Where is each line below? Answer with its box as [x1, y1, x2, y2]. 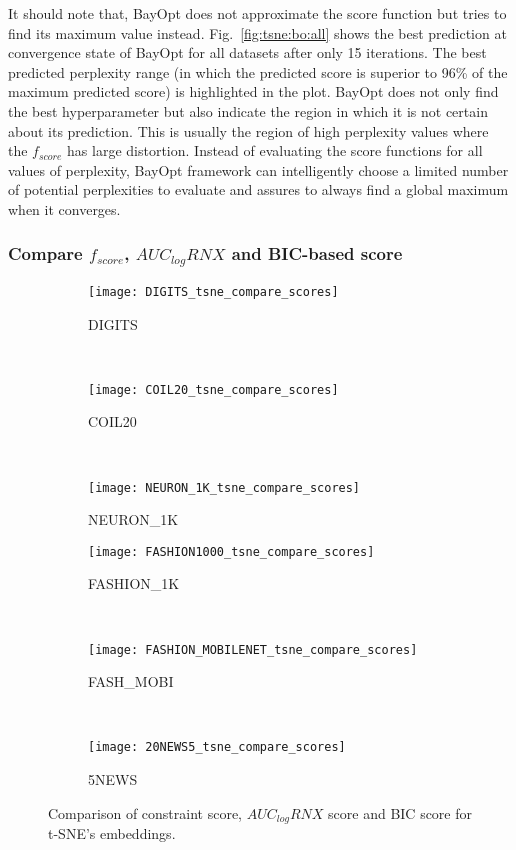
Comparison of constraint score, [48, 802, 243, 823]
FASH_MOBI [88, 671, 174, 692]
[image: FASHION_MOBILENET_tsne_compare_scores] [88, 642, 418, 657]
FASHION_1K [88, 573, 180, 594]
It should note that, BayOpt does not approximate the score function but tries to [8, 3, 507, 23]
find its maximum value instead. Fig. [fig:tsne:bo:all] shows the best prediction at [8, 22, 507, 43]
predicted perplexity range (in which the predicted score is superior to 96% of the [8, 61, 508, 82]
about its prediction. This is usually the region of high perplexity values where [8, 120, 489, 141]
